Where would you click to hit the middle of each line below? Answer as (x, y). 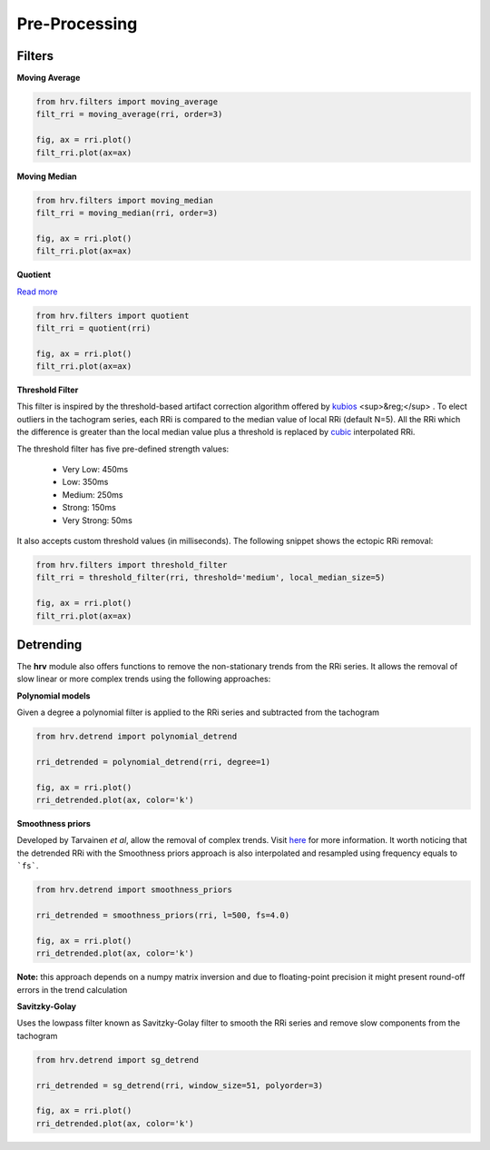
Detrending (49, 644)
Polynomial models (54, 696)
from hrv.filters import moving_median (124, 200)
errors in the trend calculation (72, 989)
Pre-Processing (77, 24)
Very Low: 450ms (95, 469)
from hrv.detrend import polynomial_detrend (137, 737)
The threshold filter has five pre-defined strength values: (123, 449)
